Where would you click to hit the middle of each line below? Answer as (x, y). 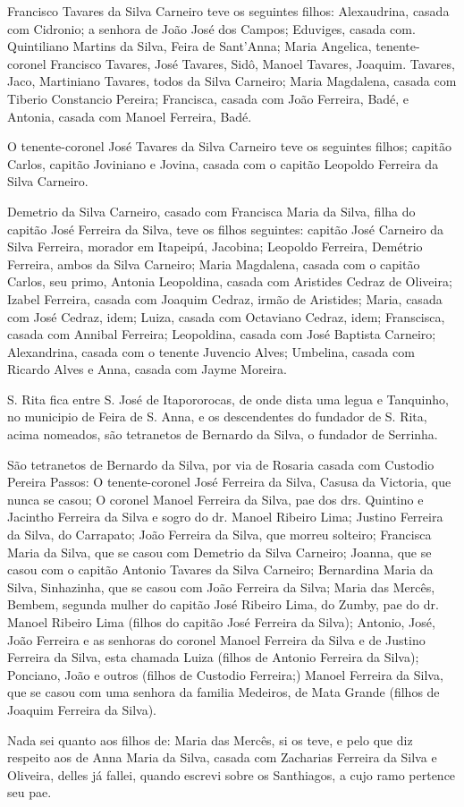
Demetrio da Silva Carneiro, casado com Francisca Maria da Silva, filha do (211, 211)
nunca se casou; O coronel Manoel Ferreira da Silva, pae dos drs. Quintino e (215, 499)
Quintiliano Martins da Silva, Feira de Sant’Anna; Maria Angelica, (190, 46)
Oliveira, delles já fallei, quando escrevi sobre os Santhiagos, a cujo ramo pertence (232, 774)
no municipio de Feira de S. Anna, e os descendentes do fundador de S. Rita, (217, 416)
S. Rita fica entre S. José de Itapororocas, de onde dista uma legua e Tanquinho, (228, 399)
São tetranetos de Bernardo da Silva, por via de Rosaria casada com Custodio (221, 464)
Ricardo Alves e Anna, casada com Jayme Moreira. (147, 369)
